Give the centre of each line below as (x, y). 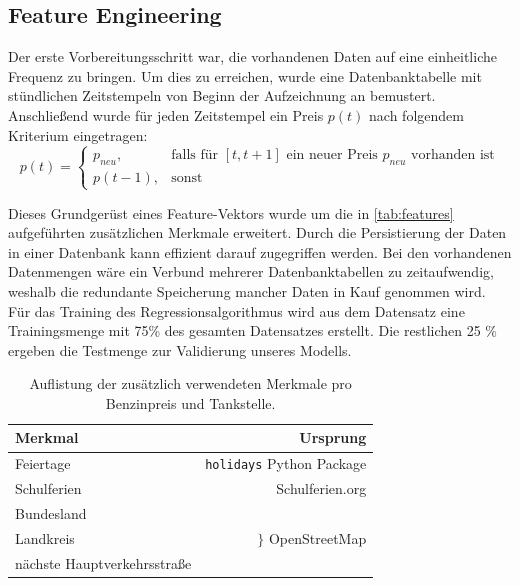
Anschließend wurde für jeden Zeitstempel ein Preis (166, 114)
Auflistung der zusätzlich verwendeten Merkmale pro (190, 383)
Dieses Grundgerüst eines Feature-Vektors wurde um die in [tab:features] (231, 212)
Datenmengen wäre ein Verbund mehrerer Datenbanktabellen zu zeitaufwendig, (251, 271)
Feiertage (43, 463)
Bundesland (51, 513)
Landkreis (45, 537)
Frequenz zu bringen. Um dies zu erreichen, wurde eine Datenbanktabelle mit (245, 75)
